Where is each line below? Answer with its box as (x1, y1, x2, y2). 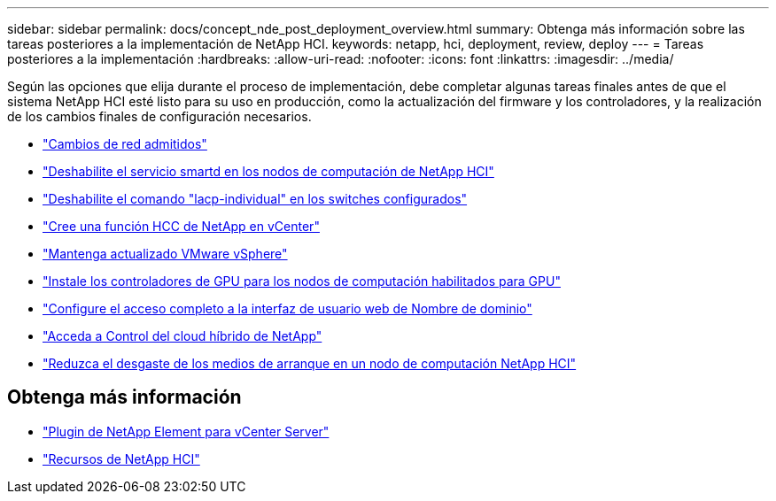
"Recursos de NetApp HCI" (43, 451, 200, 466)
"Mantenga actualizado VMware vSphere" (43, 246, 288, 261)
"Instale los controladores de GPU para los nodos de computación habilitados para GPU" (43, 274, 561, 289)
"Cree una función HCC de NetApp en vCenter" (43, 219, 320, 234)
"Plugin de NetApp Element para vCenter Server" (43, 423, 330, 439)
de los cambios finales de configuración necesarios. (7, 109, 312, 124)
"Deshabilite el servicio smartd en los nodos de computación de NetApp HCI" (43, 164, 494, 179)
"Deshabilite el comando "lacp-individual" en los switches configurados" (43, 191, 468, 206)
